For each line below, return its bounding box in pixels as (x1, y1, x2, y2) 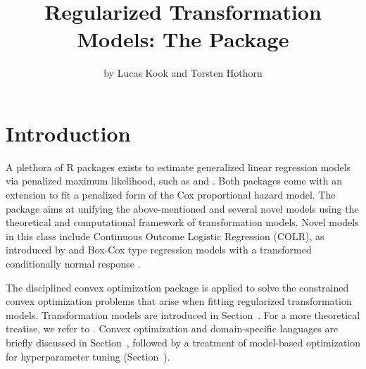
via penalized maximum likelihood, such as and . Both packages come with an (6, 173, 342, 188)
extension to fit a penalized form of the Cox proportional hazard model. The (6, 187, 336, 202)
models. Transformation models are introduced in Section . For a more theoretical (6, 307, 360, 322)
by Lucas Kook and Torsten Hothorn (103, 65, 263, 80)
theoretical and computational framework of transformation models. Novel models (6, 215, 359, 230)
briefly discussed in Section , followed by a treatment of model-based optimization (6, 334, 360, 349)
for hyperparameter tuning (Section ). (6, 349, 170, 363)
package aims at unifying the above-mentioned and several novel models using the (6, 201, 359, 215)
